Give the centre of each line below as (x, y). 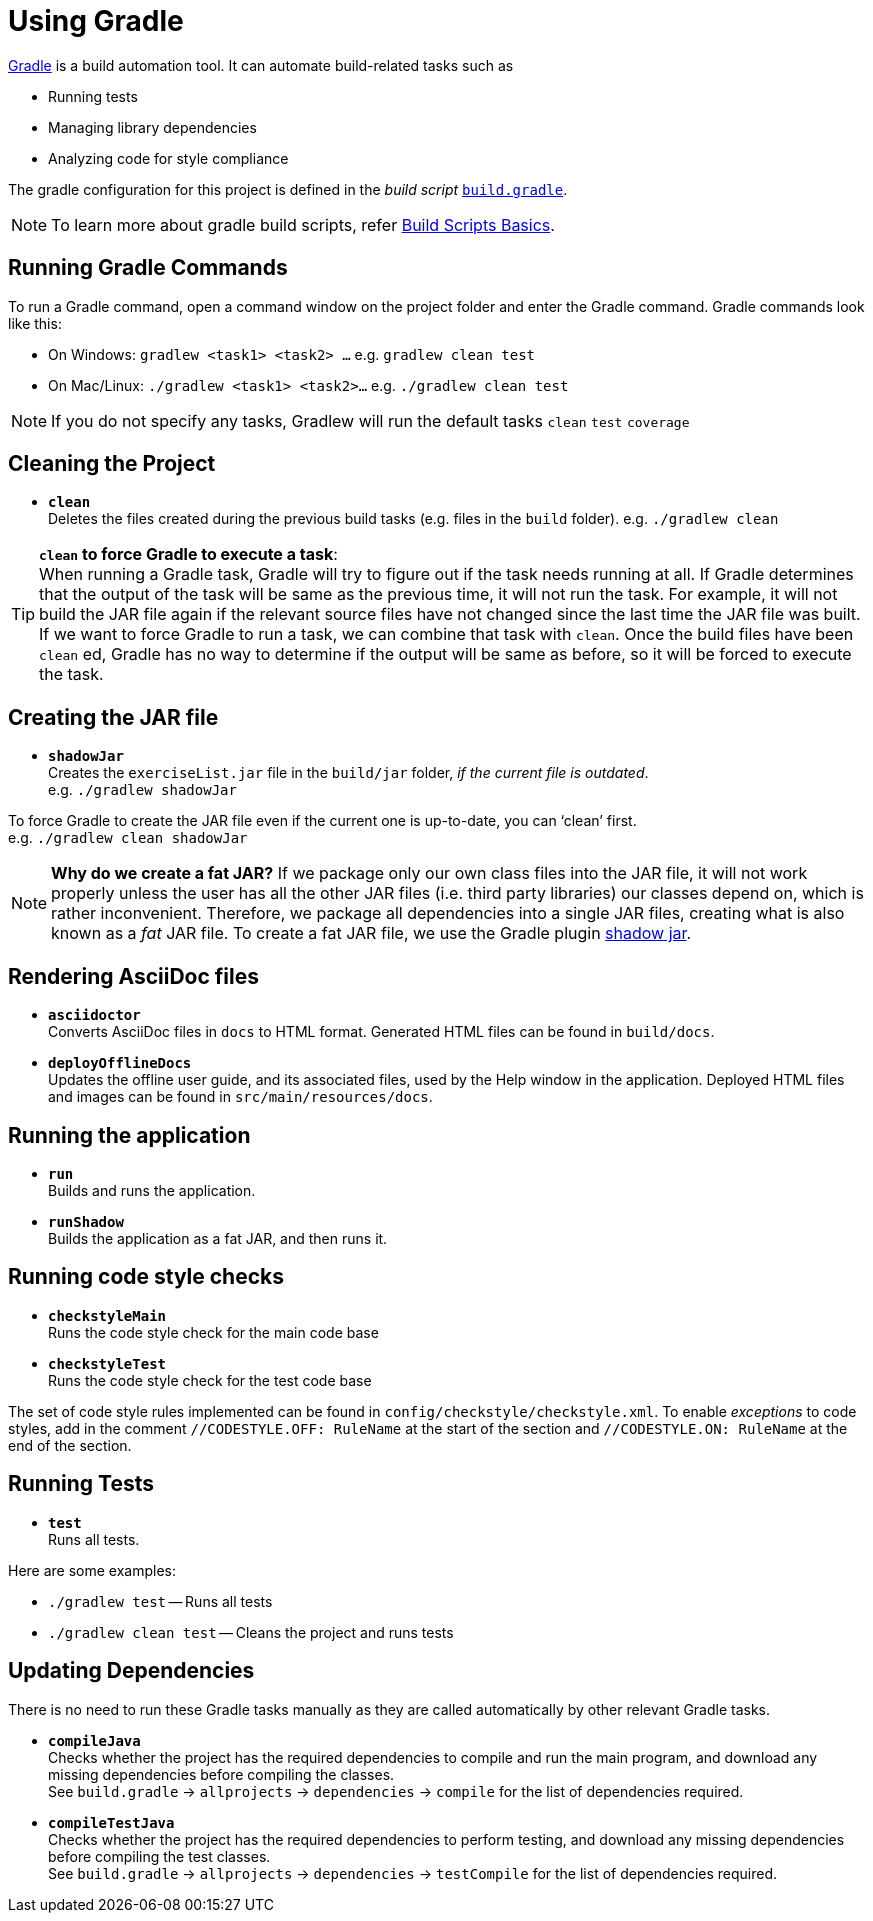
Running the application (129, 1135)
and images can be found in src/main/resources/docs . (240, 1097)
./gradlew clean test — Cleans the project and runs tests (251, 1632)
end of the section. (70, 1445)
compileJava (94, 1740)
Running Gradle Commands (148, 268)
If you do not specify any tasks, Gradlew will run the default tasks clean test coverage (370, 420)
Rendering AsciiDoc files (134, 976)
